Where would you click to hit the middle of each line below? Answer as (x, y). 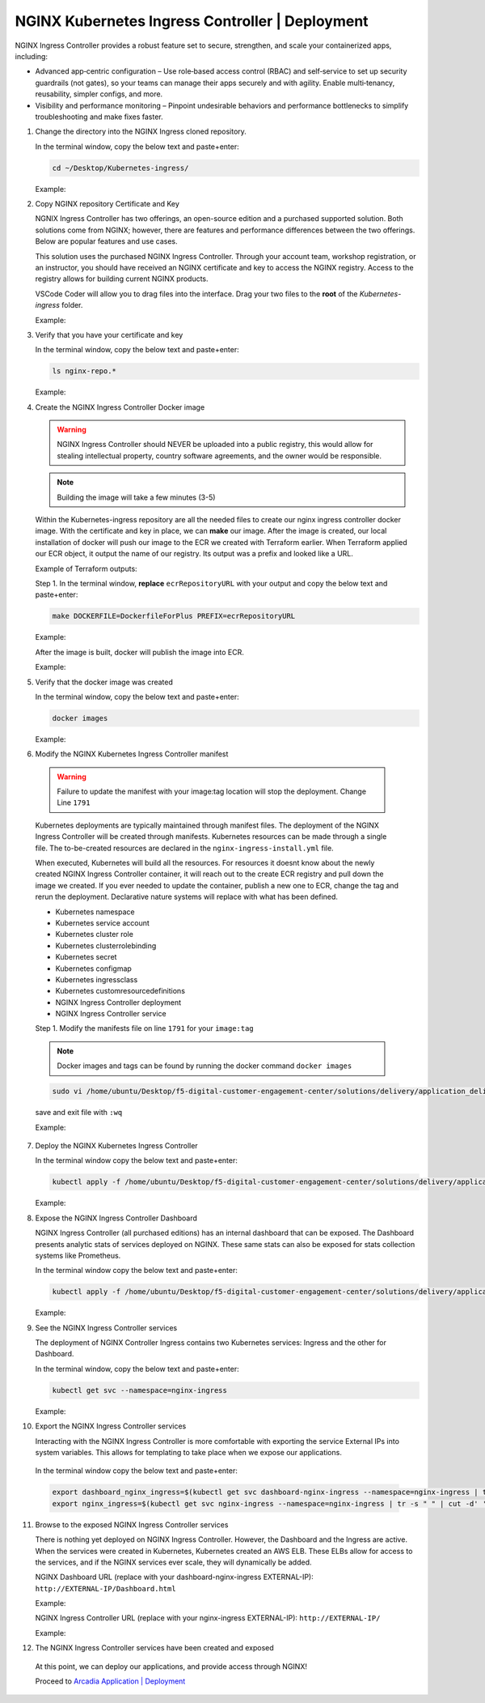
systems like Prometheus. (78, 1255)
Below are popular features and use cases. (106, 241)
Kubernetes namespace (95, 912)
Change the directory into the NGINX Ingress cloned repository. (141, 132)
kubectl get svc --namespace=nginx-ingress (140, 1390)
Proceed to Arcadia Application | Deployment (110, 1681)
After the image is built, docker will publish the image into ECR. (139, 652)
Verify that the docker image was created (104, 682)
